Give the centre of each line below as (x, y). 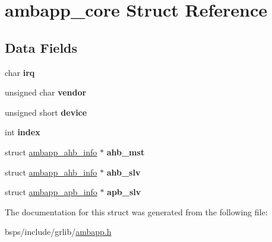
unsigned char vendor (46, 92)
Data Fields (41, 47)
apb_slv (124, 192)
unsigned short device (46, 112)
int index (23, 132)
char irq (20, 72)
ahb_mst (126, 152)
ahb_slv (124, 172)
